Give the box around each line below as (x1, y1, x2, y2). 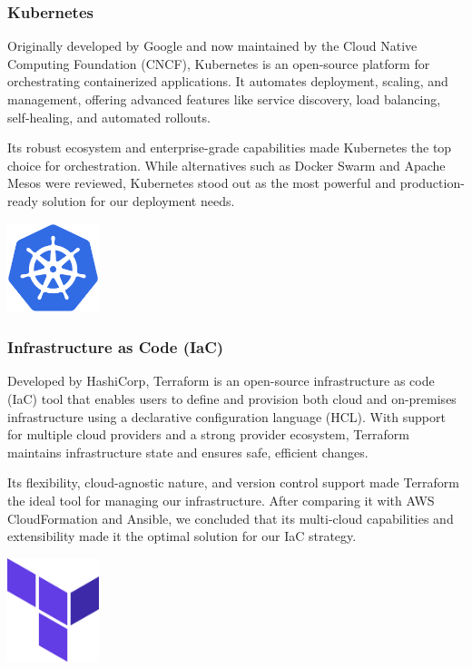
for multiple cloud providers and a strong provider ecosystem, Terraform (7, 425, 409, 444)
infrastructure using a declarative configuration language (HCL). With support (7, 407, 446, 426)
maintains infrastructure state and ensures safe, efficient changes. (7, 442, 369, 461)
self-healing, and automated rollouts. (7, 107, 211, 126)
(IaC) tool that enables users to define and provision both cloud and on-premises (7, 389, 457, 408)
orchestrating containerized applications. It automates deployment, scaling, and (7, 72, 448, 91)
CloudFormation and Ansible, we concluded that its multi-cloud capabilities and (7, 508, 454, 527)
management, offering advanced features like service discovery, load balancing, (7, 90, 441, 108)
